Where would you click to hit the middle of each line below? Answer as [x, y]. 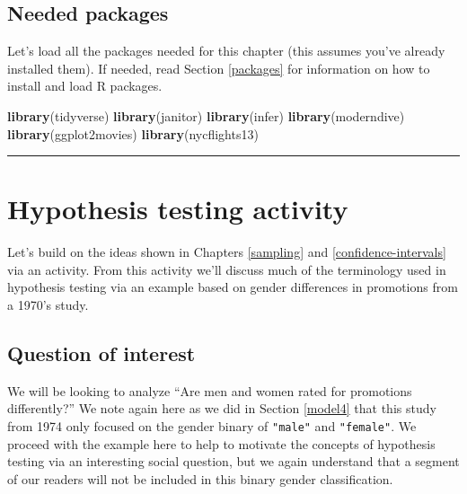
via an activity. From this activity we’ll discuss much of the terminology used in [227, 269]
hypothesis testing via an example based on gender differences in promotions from [233, 287]
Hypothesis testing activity [178, 209]
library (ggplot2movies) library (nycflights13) [133, 133]
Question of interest [101, 353]
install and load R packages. [85, 86]
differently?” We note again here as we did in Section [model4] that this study [222, 408]
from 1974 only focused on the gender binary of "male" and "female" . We [212, 426]
